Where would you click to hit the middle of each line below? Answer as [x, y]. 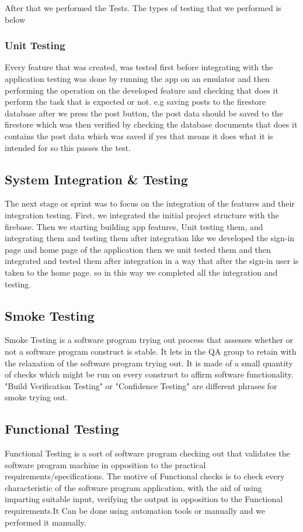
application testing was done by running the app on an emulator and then [137, 78]
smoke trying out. [36, 397]
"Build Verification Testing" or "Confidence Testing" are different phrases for [141, 385]
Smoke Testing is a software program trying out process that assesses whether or [149, 340]
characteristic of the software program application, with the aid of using [133, 487]
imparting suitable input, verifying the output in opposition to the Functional [144, 499]
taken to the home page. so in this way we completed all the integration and [141, 272]
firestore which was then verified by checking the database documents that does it [151, 124]
